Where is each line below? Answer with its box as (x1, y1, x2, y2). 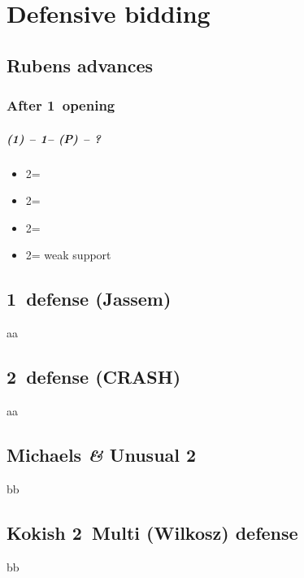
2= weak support (25, 246, 111, 263)
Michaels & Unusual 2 (7, 441, 197, 467)
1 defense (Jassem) (7, 286, 172, 311)
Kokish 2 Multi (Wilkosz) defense (7, 519, 298, 545)
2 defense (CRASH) (7, 364, 181, 389)
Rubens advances (7, 52, 154, 77)
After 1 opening (7, 95, 115, 115)
